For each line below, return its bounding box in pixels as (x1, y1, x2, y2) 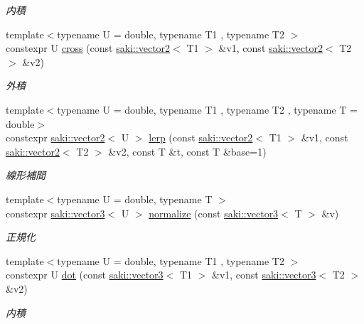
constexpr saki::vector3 (6, 205, 105, 220)
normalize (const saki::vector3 (149, 205, 279, 220)
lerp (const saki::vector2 (149, 130, 253, 145)
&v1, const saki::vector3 (212, 267, 316, 282)
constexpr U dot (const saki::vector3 (6, 267, 164, 282)
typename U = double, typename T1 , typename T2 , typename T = (57, 102, 358, 117)
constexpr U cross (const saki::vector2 (6, 40, 171, 55)
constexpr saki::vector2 (6, 130, 105, 145)
